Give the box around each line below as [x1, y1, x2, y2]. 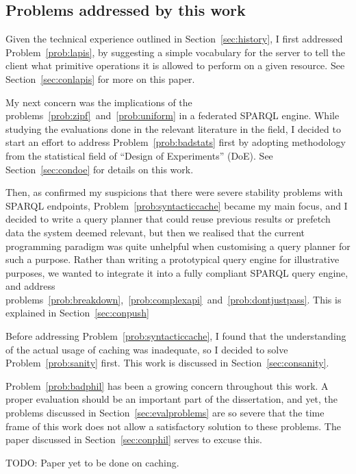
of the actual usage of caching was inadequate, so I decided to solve [5, 342, 288, 356]
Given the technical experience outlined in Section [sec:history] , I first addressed [5, 32, 343, 46]
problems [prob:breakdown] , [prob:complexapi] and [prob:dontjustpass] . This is [5, 292, 342, 306]
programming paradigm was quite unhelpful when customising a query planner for [5, 238, 351, 253]
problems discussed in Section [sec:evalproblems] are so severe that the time [5, 406, 325, 420]
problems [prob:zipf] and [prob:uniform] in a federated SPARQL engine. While [5, 108, 340, 123]
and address [5, 279, 55, 293]
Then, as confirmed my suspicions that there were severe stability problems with [5, 185, 343, 199]
